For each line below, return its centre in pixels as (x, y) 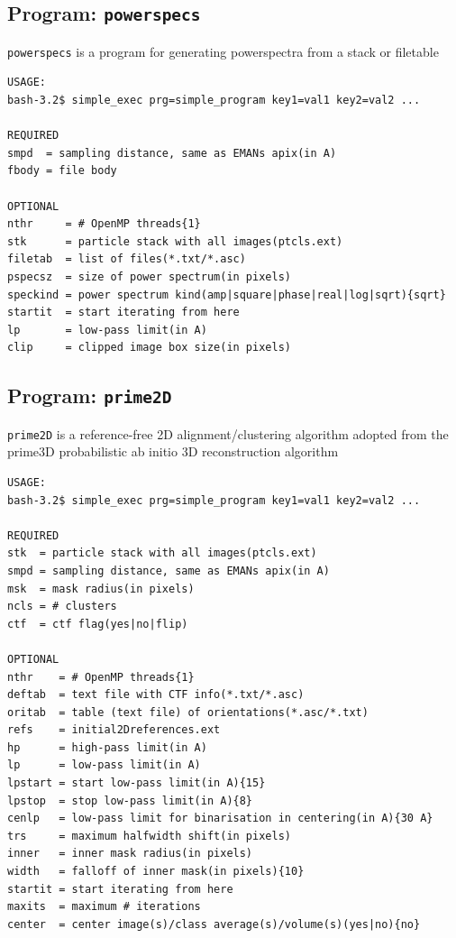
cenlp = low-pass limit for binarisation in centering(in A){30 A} (220, 818)
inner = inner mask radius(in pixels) (130, 854)
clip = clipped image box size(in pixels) (149, 348)
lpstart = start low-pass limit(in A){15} (137, 783)
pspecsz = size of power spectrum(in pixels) (149, 276)
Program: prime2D (90, 395)
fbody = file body (62, 171)
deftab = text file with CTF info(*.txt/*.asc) (156, 695)
